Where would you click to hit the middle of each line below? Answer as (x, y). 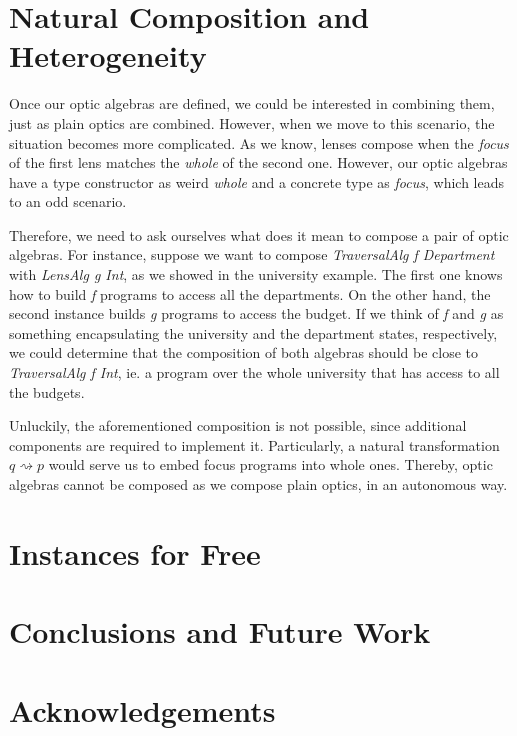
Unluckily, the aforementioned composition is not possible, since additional (238, 425)
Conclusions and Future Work (220, 631)
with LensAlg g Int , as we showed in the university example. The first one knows (256, 274)
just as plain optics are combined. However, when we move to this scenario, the (252, 122)
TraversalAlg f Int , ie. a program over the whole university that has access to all (254, 372)
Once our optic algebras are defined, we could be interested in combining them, (252, 103)
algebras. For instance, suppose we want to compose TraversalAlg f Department (252, 254)
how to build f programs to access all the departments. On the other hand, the (250, 293)
